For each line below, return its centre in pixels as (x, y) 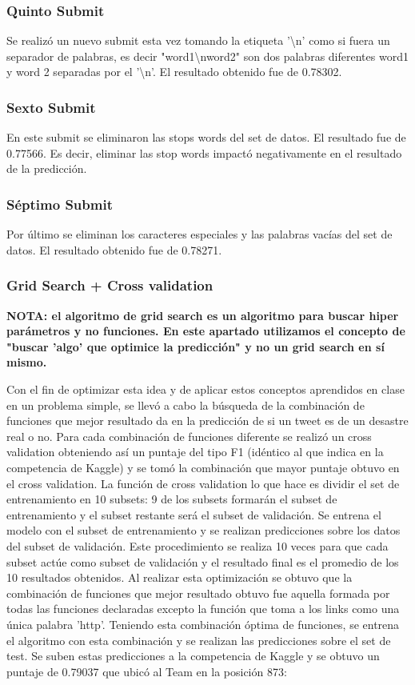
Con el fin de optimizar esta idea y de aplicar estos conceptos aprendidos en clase (206, 389)
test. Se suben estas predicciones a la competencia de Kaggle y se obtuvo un (193, 656)
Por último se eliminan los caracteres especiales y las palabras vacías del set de (200, 234)
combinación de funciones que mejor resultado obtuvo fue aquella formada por (198, 593)
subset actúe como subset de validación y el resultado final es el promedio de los (203, 561)
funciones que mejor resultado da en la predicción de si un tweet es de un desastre (207, 421)
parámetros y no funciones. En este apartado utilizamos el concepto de (206, 331)
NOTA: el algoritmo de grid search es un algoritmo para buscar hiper (203, 315)
